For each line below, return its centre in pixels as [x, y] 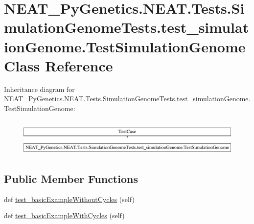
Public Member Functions [71, 179]
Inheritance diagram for [39, 89]
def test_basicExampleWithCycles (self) [64, 215]
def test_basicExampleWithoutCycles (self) [69, 199]
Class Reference [58, 65]
